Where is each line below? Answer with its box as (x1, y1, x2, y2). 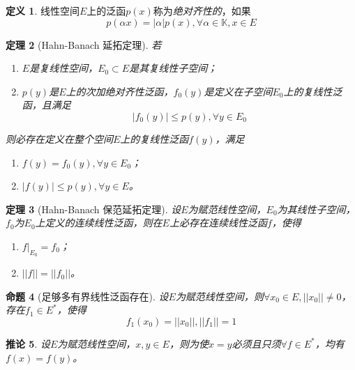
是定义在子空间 (204, 84, 273, 98)
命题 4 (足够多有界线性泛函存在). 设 (6, 288, 169, 303)
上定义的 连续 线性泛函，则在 (35, 215, 163, 230)
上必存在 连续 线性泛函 (169, 215, 267, 230)
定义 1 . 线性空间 (6, 3, 80, 17)
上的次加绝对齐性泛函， (66, 84, 174, 98)
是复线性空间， (29, 61, 98, 75)
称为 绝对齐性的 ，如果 (153, 3, 251, 17)
